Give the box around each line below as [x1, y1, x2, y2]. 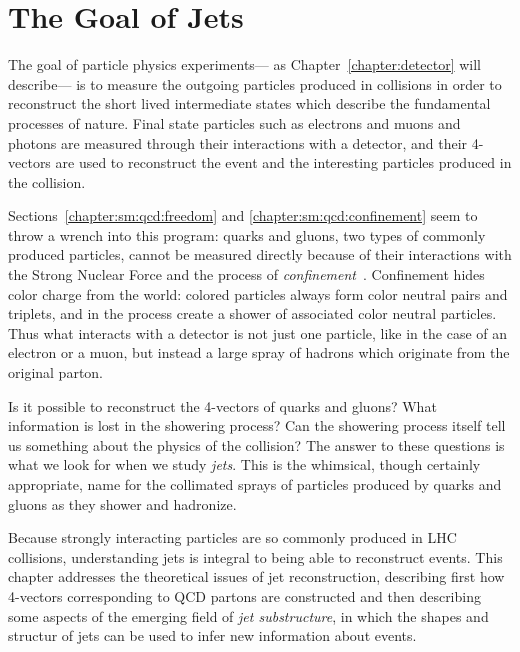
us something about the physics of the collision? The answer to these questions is [8, 434, 505, 455]
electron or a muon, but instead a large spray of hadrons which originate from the [8, 342, 510, 363]
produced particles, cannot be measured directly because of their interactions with [8, 244, 512, 265]
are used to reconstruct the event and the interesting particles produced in [55, 152, 512, 173]
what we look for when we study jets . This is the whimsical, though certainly [8, 454, 481, 475]
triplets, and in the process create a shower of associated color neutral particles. [8, 303, 497, 324]
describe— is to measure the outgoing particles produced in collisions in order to [8, 73, 502, 94]
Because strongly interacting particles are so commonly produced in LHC [8, 527, 457, 548]
